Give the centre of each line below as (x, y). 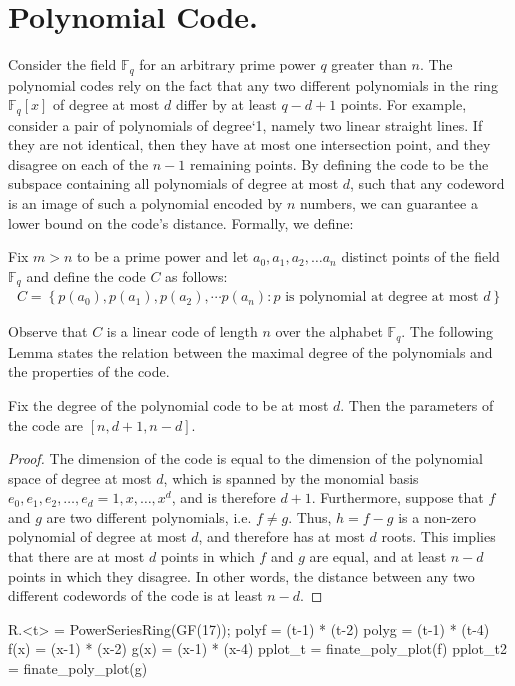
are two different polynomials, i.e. (149, 516)
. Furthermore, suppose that (397, 497)
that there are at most (76, 556)
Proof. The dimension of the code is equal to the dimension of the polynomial (246, 458)
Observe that (48, 331)
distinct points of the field (420, 256)
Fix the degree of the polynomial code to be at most (168, 404)
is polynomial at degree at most (382, 297)
